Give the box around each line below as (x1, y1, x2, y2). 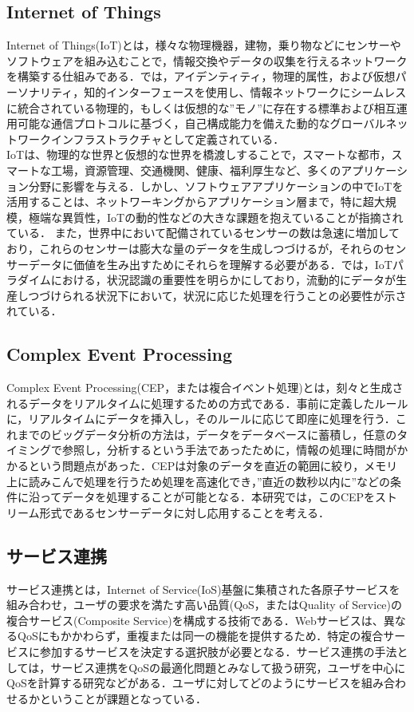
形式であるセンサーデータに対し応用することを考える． (39, 504, 330, 520)
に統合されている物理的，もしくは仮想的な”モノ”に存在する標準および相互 (6, 99, 396, 116)
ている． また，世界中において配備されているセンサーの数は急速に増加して (6, 224, 400, 241)
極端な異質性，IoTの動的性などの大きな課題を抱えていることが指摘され (28, 208, 404, 225)
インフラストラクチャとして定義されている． (50, 130, 285, 147)
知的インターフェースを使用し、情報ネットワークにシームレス (84, 83, 407, 100)
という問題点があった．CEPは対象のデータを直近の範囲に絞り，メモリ (28, 457, 398, 474)
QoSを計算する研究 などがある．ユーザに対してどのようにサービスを (6, 674, 361, 691)
